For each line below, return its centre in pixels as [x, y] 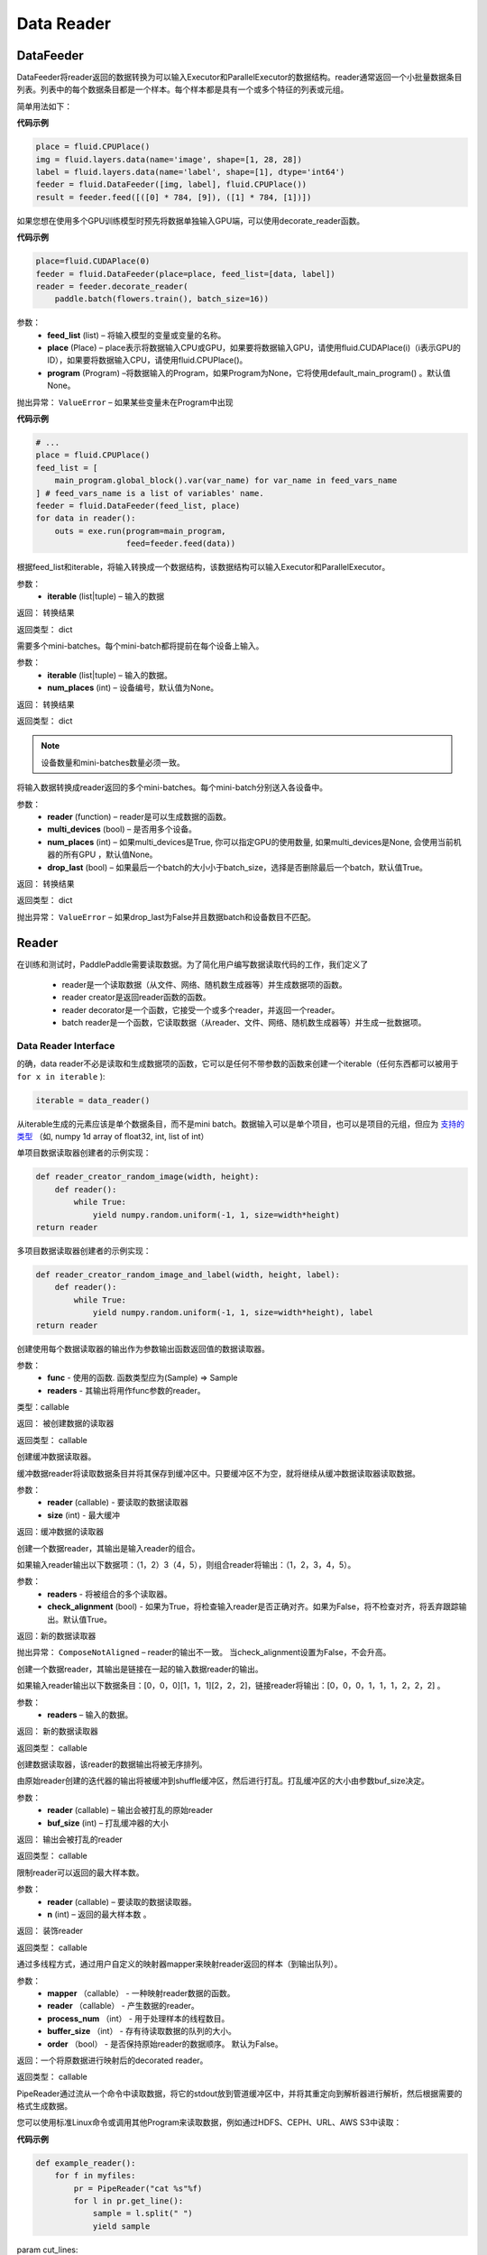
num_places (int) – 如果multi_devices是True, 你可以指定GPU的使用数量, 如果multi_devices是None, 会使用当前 [251, 842]
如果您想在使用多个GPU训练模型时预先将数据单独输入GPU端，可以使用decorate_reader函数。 [191, 220]
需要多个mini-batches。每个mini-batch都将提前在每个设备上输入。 [140, 646]
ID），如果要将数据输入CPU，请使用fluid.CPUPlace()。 [147, 360]
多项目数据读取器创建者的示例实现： [84, 1251]
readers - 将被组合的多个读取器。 [110, 1594]
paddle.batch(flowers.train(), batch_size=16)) [162, 299]
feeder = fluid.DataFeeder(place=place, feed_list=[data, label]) [185, 274]
